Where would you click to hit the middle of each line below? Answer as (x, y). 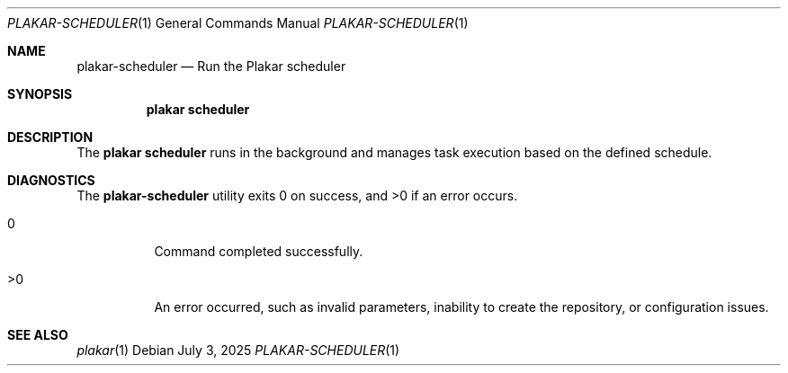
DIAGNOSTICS (51, 180)
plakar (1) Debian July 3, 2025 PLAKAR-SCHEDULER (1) (238, 350)
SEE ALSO (38, 335)
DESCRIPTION (50, 137)
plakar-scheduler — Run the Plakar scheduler (211, 66)
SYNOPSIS (40, 94)
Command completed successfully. (259, 251)
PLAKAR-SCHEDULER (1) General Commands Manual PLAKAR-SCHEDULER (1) (238, 23)
